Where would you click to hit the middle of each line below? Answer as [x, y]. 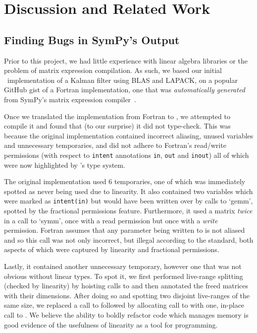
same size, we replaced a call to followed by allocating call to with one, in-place [124, 305]
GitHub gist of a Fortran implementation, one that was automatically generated [125, 90]
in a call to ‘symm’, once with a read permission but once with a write [111, 220]
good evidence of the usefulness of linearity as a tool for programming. [111, 324]
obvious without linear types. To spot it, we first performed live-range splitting [124, 276]
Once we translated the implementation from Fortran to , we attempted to [117, 116]
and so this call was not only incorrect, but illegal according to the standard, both [129, 239]
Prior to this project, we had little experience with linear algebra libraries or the [126, 60]
